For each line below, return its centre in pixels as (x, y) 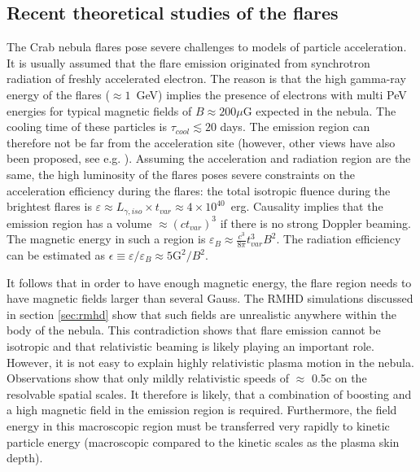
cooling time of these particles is (87, 127)
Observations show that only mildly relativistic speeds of (148, 378)
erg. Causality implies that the (307, 206)
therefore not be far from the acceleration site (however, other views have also (201, 142)
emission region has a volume (79, 223)
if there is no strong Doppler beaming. (315, 223)
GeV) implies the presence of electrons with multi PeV (271, 94)
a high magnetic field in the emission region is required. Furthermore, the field (202, 410)
